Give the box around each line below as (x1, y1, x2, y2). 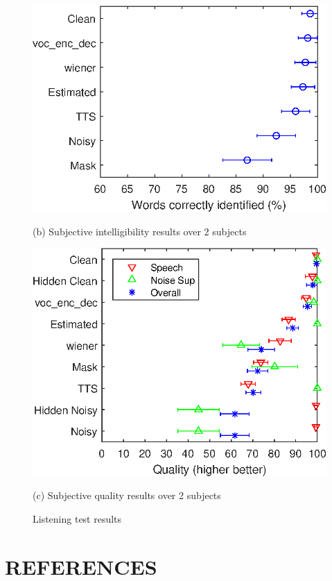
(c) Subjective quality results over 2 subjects (33, 488, 221, 503)
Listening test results (33, 511, 122, 525)
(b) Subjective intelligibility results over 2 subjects (33, 224, 247, 238)
